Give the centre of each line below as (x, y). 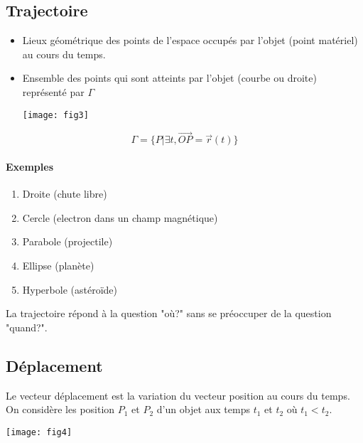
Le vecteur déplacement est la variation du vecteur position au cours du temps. (178, 395)
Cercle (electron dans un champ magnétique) (120, 217)
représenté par (53, 91)
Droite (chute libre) (65, 194)
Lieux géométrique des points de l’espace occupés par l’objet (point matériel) (190, 40)
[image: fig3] (55, 115)
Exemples (30, 167)
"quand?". (27, 327)
